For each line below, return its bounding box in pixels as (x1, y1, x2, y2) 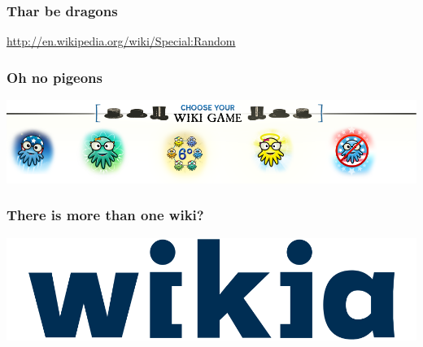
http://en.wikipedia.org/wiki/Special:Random (7, 33, 236, 50)
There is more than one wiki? (7, 205, 204, 225)
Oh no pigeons (7, 67, 102, 87)
